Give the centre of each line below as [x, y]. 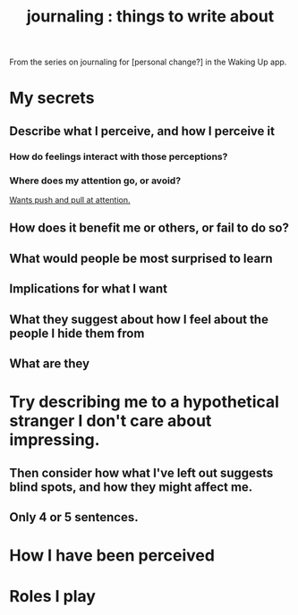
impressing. [55, 440]
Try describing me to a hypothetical [145, 402]
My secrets [52, 98]
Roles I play [53, 597]
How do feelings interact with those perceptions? [119, 156]
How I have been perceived [112, 556]
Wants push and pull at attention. [70, 199]
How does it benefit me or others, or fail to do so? [149, 228]
